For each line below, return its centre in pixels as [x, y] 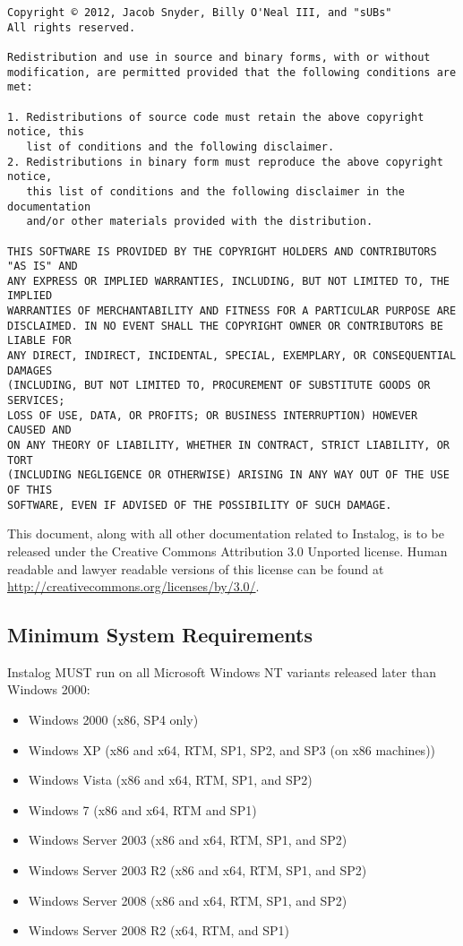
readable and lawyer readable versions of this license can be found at [196, 568]
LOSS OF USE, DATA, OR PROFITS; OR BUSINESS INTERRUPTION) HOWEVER [213, 415]
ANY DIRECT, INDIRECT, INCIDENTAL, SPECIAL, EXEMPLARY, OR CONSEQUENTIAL [232, 356]
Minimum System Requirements [160, 635]
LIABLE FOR [39, 341]
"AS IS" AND [43, 267]
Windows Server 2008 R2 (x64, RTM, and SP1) [159, 930]
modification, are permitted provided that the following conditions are [232, 72]
